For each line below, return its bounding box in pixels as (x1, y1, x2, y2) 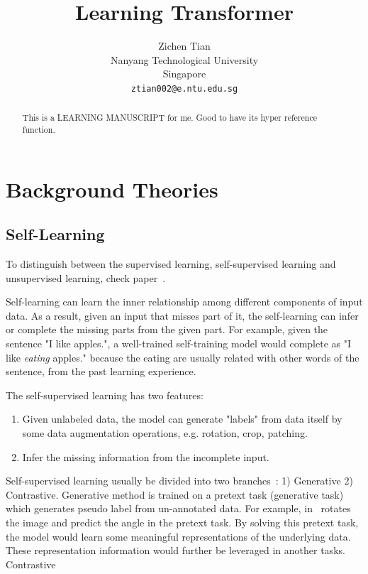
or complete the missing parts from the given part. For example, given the (6, 322, 328, 337)
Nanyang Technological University (110, 52, 259, 67)
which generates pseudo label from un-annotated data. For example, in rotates (6, 501, 351, 516)
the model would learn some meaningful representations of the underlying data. (6, 529, 351, 543)
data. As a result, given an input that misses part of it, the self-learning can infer (6, 308, 359, 323)
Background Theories (6, 174, 218, 203)
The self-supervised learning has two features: (6, 387, 203, 402)
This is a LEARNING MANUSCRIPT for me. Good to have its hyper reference (22, 112, 317, 124)
